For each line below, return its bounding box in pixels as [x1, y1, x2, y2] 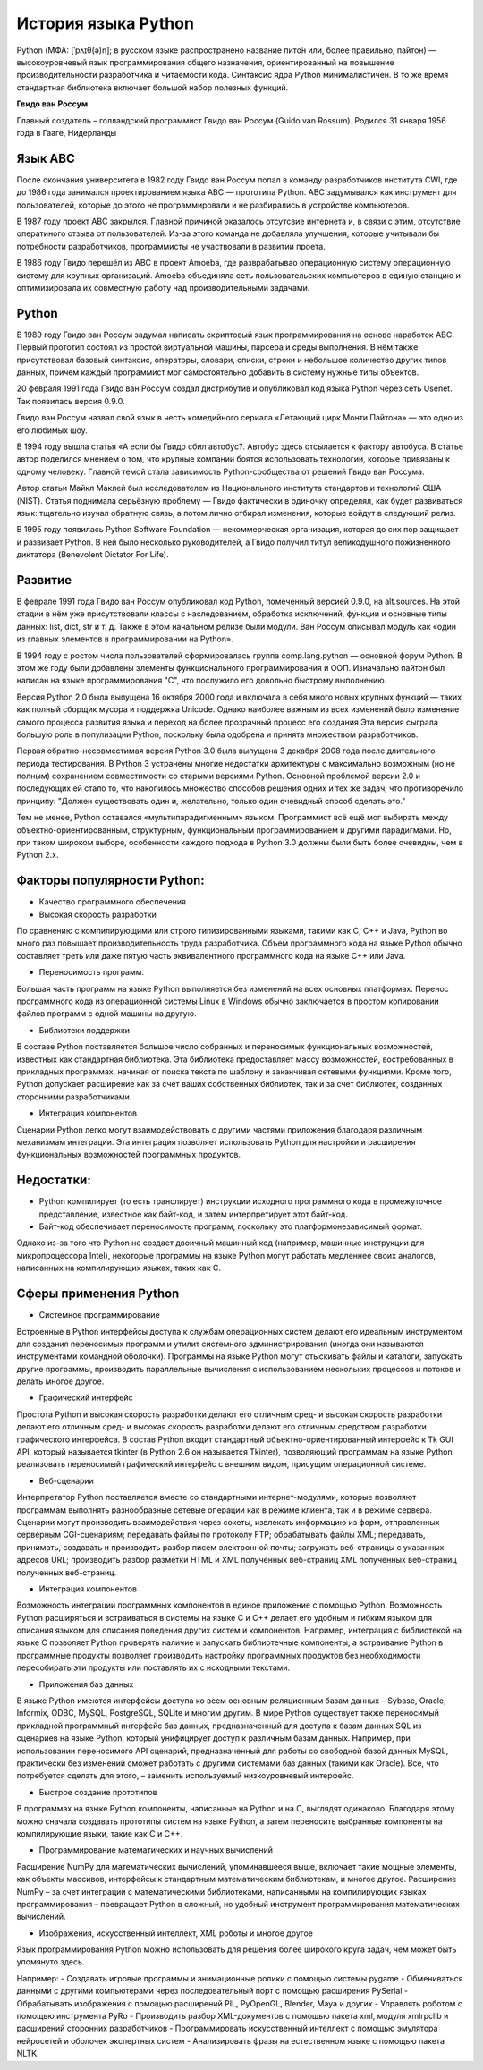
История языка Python [16, 13, 194, 33]
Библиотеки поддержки [38, 1024, 130, 1035]
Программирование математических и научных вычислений [38, 1845, 273, 1855]
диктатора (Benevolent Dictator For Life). [16, 549, 169, 560]
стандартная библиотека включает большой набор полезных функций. [16, 81, 289, 93]
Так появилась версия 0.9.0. [16, 395, 125, 406]
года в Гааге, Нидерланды [16, 127, 117, 138]
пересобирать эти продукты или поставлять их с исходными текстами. [16, 1662, 291, 1673]
